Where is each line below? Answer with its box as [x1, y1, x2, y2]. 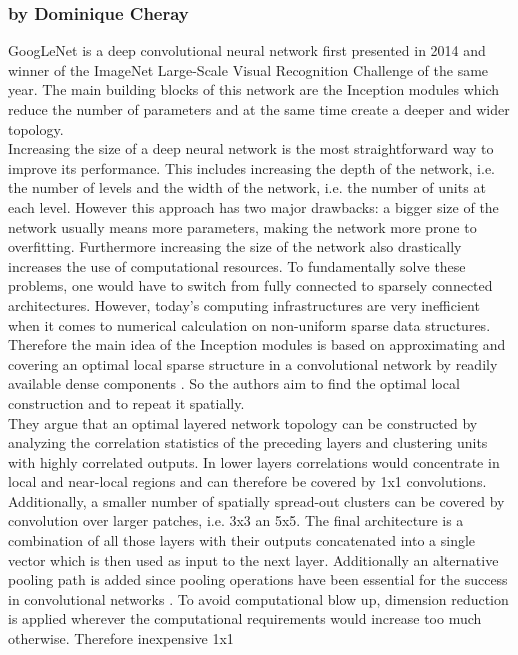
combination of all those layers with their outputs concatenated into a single [8, 530, 476, 551]
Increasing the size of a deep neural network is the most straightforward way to [8, 138, 494, 159]
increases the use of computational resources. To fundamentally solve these [8, 255, 466, 276]
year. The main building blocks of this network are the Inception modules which [8, 79, 500, 100]
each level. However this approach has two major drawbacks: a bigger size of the [8, 196, 499, 217]
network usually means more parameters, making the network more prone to [8, 216, 477, 237]
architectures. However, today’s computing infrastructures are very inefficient [8, 294, 480, 315]
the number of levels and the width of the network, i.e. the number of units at [8, 177, 486, 198]
